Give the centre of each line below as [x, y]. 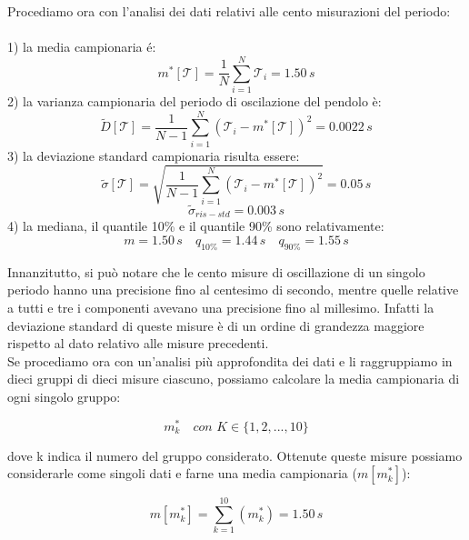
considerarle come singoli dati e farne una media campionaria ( [182, 473]
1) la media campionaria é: [82, 47]
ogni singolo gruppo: [64, 396]
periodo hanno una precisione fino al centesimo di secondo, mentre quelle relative [233, 290]
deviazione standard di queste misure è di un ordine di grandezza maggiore [216, 325]
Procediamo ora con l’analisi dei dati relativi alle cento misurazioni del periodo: [229, 11]
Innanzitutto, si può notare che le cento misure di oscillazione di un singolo [216, 271]
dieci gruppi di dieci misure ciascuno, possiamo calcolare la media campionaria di [234, 379]
